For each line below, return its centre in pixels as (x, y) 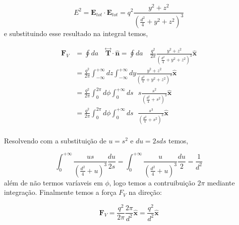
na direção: (145, 192)
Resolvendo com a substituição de (55, 140)
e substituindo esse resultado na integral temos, (76, 33)
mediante (221, 182)
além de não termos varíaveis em (54, 182)
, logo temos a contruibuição (152, 182)
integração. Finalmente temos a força (60, 192)
